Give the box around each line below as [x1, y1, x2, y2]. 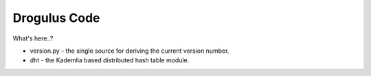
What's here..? [12, 34, 54, 42]
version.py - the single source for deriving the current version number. [30, 47, 229, 55]
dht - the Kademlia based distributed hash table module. [30, 56, 190, 64]
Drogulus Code [12, 10, 100, 25]
